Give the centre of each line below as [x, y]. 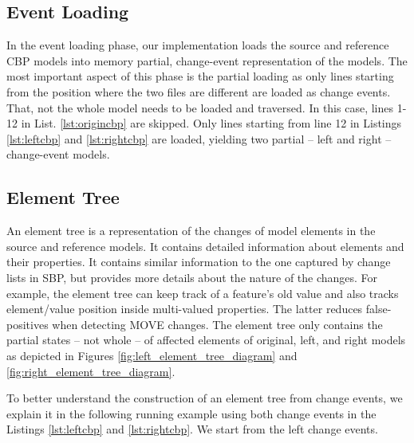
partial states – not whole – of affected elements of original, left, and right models [206, 340]
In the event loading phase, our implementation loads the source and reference [198, 45]
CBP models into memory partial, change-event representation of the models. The [207, 60]
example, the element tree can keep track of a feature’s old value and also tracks [203, 293]
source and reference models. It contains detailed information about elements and [205, 246]
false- [379, 309]
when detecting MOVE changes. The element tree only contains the [217, 324]
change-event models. [58, 154]
